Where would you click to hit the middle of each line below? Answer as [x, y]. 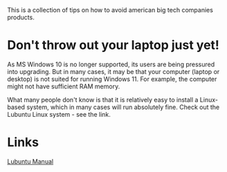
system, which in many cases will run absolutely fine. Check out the [123, 107]
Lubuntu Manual [30, 161]
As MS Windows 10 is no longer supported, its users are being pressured [111, 64]
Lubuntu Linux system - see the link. [59, 114]
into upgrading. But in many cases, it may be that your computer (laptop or [113, 71]
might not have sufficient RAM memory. [64, 86]
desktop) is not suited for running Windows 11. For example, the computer [112, 79]
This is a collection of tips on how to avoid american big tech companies [110, 10]
